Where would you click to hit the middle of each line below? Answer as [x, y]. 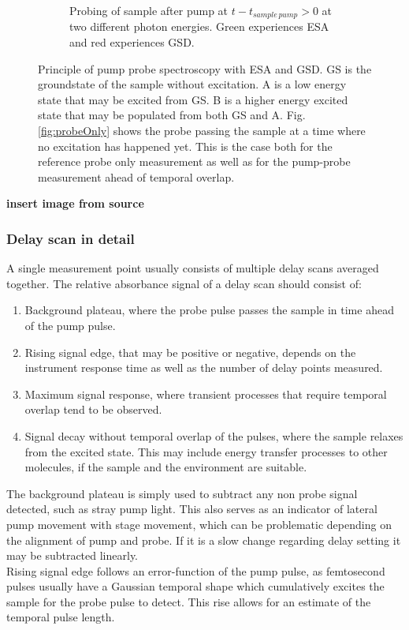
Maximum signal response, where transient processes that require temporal [206, 394]
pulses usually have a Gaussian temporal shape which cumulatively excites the [195, 586]
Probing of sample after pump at [149, 10]
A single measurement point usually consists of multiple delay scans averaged [193, 268]
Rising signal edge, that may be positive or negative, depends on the [190, 352]
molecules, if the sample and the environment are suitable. [166, 467]
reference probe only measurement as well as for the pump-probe [194, 161]
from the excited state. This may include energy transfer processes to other [206, 451]
